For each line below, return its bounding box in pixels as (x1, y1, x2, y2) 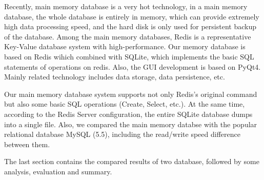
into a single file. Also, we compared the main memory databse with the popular (4, 118, 257, 129)
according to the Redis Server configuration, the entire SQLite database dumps (4, 108, 253, 119)
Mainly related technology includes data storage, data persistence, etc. (4, 71, 225, 82)
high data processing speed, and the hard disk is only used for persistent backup (4, 21, 256, 32)
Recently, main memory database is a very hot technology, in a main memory (4, 1, 248, 11)
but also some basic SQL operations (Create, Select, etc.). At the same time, (4, 98, 245, 109)
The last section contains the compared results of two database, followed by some (4, 156, 259, 167)
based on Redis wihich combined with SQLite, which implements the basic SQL (4, 51, 254, 62)
